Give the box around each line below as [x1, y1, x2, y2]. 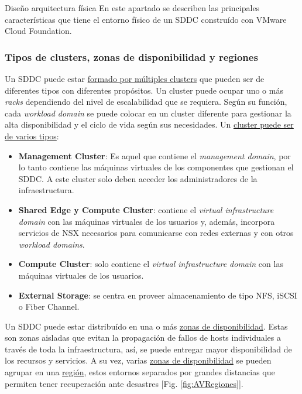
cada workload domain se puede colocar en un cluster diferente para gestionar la [5, 107, 291, 119]
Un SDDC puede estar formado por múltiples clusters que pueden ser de [5, 73, 265, 84]
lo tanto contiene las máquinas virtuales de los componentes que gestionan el [18, 161, 294, 173]
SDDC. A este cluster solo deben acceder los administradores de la [18, 172, 258, 184]
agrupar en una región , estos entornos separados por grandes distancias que [5, 366, 275, 378]
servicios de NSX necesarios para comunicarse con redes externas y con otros [18, 227, 294, 239]
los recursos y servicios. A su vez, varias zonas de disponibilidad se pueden [5, 354, 272, 366]
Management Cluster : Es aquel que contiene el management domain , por [18, 149, 291, 162]
